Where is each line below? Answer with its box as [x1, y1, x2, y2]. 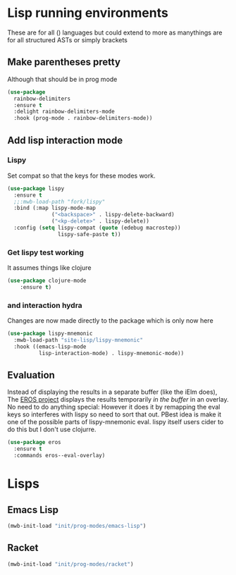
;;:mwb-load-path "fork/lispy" [13, 198, 106, 205]
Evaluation [7, 369, 55, 381]
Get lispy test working [7, 247, 85, 257]
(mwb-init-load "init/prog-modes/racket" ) [7, 560, 134, 568]
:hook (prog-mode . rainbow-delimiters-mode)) [13, 115, 153, 122]
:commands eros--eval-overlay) [13, 452, 106, 459]
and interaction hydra [7, 300, 82, 310]
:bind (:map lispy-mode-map [13, 204, 97, 212]
